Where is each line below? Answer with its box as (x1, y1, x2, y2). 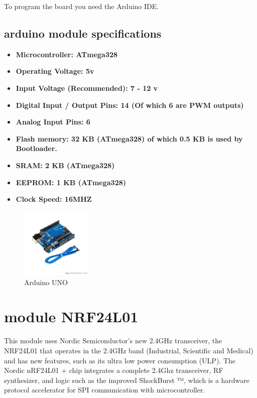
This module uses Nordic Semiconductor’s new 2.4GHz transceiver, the (4, 335, 222, 346)
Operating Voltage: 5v (16, 66, 94, 76)
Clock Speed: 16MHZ (16, 194, 92, 204)
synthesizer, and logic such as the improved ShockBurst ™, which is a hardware (4, 374, 250, 385)
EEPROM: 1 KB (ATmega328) (16, 177, 126, 187)
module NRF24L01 (4, 306, 139, 327)
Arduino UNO (24, 277, 68, 287)
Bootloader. (16, 143, 57, 154)
